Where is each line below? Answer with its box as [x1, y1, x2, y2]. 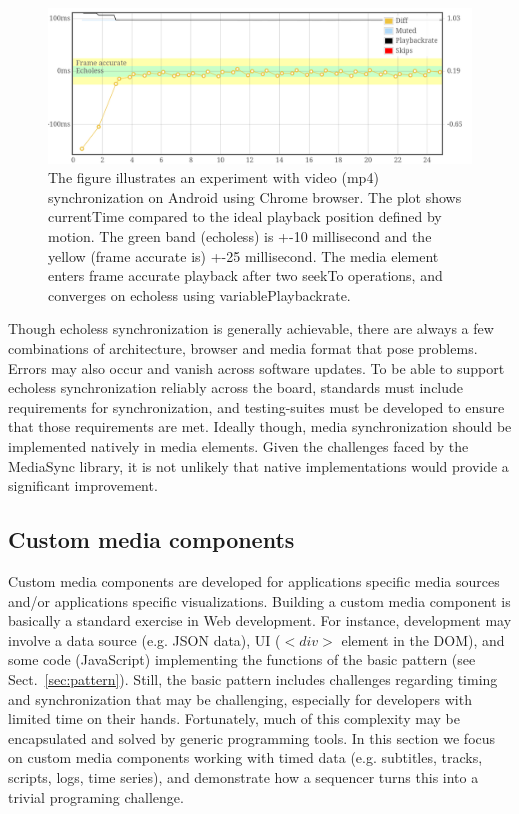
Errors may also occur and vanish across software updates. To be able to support [8, 357, 505, 378]
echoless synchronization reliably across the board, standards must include [8, 377, 464, 398]
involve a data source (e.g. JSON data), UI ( [8, 629, 281, 650]
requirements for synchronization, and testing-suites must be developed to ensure [8, 396, 505, 417]
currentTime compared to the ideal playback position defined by [48, 206, 442, 227]
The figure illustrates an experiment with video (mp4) [48, 167, 379, 188]
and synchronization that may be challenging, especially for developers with [8, 688, 472, 709]
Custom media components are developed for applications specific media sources [8, 570, 500, 591]
